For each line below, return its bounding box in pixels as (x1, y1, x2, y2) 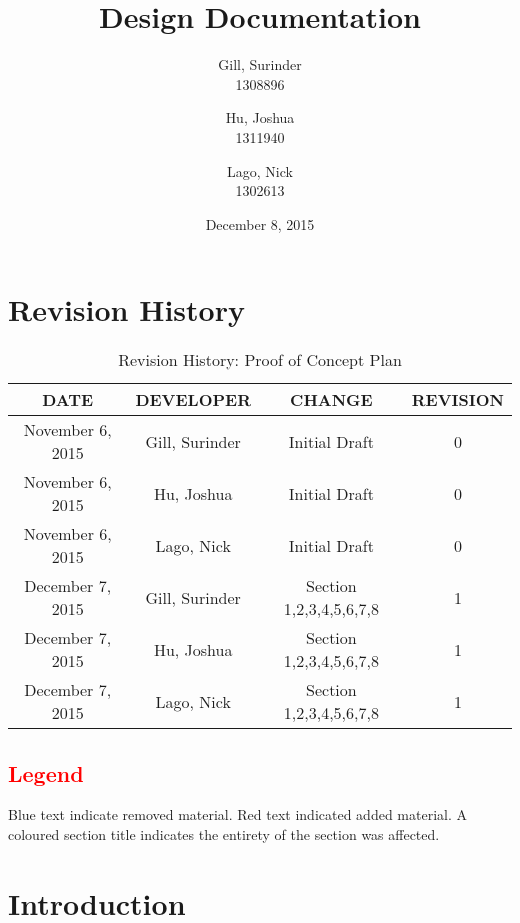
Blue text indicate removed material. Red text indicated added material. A (8, 804, 467, 825)
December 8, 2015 (205, 213, 315, 234)
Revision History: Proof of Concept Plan (118, 348, 402, 372)
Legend (8, 757, 84, 788)
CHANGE (290, 388, 373, 412)
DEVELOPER (135, 388, 251, 412)
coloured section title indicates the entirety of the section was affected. (8, 824, 440, 845)
